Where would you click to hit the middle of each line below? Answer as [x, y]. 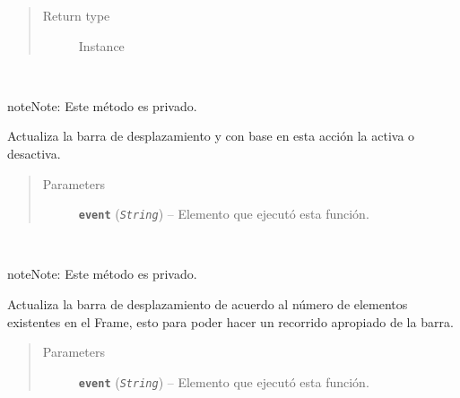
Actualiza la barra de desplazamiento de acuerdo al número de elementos [208, 304]
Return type [76, 15]
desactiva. [34, 153]
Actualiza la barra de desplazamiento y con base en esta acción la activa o [211, 136]
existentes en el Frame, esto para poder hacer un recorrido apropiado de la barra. [230, 321]
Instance [101, 45]
